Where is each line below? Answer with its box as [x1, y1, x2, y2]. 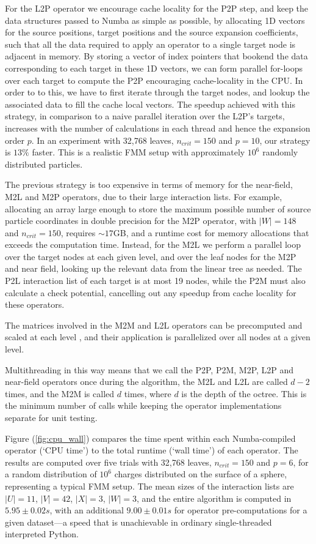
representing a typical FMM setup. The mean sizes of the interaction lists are [5, 479, 294, 492]
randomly [262, 146, 298, 158]
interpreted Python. [5, 527, 79, 540]
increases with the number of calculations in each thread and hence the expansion [5, 121, 311, 134]
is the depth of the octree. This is [181, 387, 307, 400]
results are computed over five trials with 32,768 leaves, [5, 455, 212, 468]
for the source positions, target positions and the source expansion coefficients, [5, 26, 298, 39]
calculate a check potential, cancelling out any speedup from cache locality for [5, 286, 296, 299]
